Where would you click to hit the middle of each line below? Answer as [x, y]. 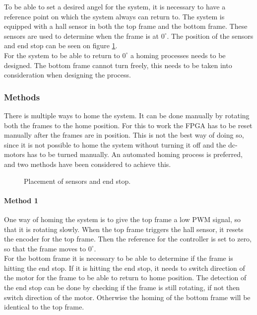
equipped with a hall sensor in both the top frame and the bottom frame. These [126, 26]
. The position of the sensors [210, 36]
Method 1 [21, 200]
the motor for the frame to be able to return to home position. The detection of [125, 277]
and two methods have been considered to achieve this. [88, 164]
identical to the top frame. [44, 307]
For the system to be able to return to [62, 55]
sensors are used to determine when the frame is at [81, 36]
